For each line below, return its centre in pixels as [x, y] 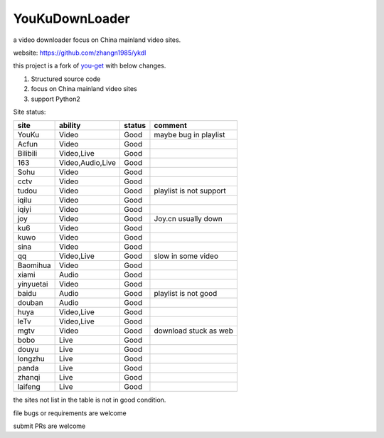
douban [30, 303]
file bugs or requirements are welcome [70, 413]
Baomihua [34, 265]
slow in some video [186, 256]
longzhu [31, 359]
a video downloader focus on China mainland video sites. [97, 40]
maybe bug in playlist [190, 135]
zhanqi [29, 378]
